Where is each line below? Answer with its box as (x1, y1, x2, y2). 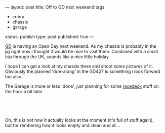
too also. (5, 74, 23, 79)
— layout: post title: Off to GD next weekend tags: (5, 4, 106, 10)
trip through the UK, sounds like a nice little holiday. (5, 54, 110, 60)
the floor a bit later (5, 89, 43, 94)
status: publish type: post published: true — (5, 34, 94, 39)
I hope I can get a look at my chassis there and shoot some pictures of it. (5, 64, 153, 69)
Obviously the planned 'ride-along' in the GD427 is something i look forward (5, 68, 161, 74)
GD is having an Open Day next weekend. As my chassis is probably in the (5, 43, 157, 49)
